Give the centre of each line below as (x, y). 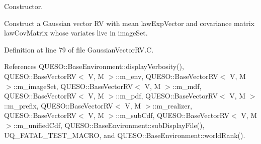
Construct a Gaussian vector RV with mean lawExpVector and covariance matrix (129, 23)
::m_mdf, (187, 86)
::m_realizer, (172, 105)
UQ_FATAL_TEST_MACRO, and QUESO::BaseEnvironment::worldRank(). (125, 135)
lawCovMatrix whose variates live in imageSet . (76, 33)
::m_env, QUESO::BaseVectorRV (167, 76)
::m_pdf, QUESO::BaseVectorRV (167, 96)
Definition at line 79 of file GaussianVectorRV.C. (79, 49)
